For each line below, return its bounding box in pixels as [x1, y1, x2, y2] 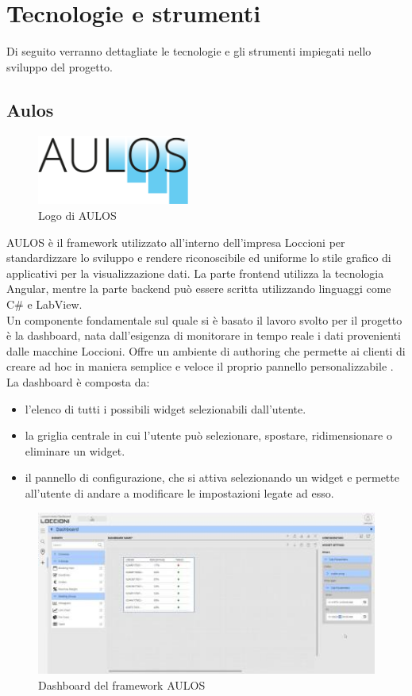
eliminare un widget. [25, 442, 125, 459]
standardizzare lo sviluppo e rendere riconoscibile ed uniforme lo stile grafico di [6, 249, 391, 266]
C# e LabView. [6, 296, 83, 312]
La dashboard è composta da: [6, 373, 150, 390]
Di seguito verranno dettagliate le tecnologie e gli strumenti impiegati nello [6, 43, 372, 60]
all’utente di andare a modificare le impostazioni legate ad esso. [25, 484, 334, 501]
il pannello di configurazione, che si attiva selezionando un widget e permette [25, 469, 399, 486]
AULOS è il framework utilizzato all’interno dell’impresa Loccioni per [6, 233, 345, 250]
